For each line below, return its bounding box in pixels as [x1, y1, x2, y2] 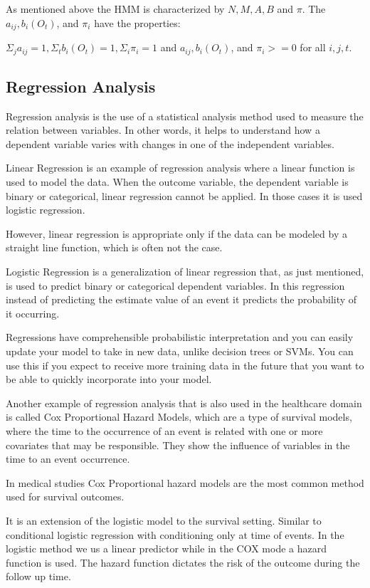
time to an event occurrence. [6, 451, 130, 466]
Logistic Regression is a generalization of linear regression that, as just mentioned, [6, 264, 364, 279]
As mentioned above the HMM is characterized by [6, 1, 225, 16]
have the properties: [94, 15, 181, 30]
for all [300, 40, 326, 55]
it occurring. [6, 305, 60, 320]
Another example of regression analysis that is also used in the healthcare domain [6, 395, 362, 410]
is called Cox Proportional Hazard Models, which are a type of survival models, [6, 409, 352, 424]
